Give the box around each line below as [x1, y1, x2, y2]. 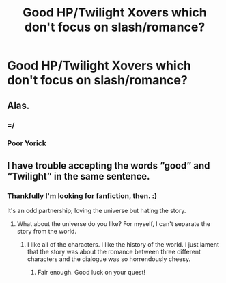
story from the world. [16, 227, 77, 236]
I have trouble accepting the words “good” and [7, 160, 210, 171]
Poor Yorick [7, 138, 46, 148]
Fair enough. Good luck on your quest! [37, 269, 145, 277]
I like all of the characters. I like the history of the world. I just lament [27, 241, 220, 249]
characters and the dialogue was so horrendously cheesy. [27, 255, 191, 263]
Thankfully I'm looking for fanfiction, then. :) [7, 190, 157, 200]
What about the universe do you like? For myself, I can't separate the [16, 220, 210, 228]
